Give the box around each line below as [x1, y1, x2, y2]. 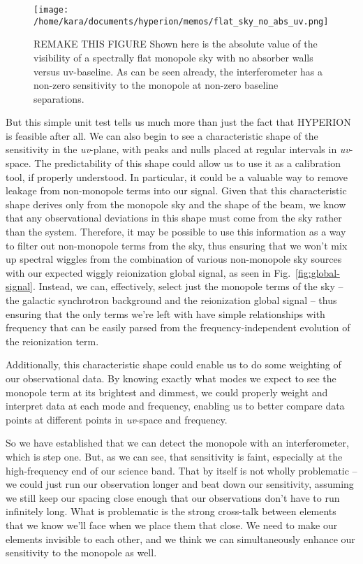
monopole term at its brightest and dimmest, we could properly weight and [6, 384, 328, 399]
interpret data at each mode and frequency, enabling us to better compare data [6, 398, 345, 413]
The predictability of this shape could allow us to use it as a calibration [34, 156, 341, 171]
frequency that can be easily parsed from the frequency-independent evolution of [6, 320, 350, 335]
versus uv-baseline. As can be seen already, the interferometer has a [34, 64, 323, 78]
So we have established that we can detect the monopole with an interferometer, [6, 435, 349, 450]
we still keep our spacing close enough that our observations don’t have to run [6, 490, 340, 505]
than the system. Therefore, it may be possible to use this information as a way [6, 224, 346, 239]
